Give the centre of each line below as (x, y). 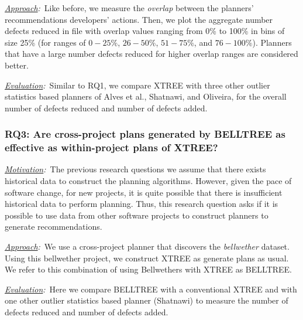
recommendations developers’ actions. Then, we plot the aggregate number (139, 19)
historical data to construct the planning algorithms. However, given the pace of (148, 181)
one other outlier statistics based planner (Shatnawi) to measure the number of (147, 300)
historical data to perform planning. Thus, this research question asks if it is (142, 204)
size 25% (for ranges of (45, 42)
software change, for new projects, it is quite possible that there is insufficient (144, 192)
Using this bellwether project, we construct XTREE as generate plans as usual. (147, 258)
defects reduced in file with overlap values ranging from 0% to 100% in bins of (145, 31)
